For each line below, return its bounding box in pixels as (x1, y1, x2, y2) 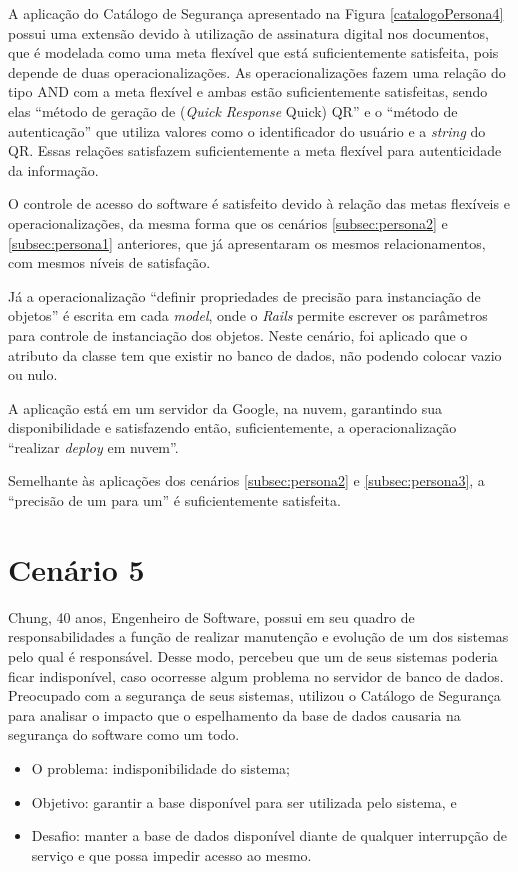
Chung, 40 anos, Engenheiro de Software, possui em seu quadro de (8, 606, 415, 627)
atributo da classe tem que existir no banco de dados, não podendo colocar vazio (8, 344, 502, 365)
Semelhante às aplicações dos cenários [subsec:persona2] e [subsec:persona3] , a (8, 470, 485, 491)
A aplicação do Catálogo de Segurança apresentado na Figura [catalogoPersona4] (8, 3, 504, 23)
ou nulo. (8, 364, 58, 385)
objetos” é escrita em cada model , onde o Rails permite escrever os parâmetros (8, 305, 488, 326)
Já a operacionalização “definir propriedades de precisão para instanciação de (8, 285, 481, 306)
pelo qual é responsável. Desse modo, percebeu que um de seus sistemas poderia (8, 645, 498, 666)
